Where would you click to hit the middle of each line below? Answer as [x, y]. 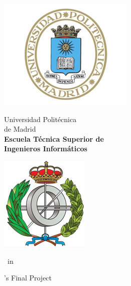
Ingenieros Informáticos [46, 149]
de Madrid [20, 129]
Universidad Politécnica [40, 119]
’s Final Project [28, 278]
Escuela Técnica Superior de [54, 138]
